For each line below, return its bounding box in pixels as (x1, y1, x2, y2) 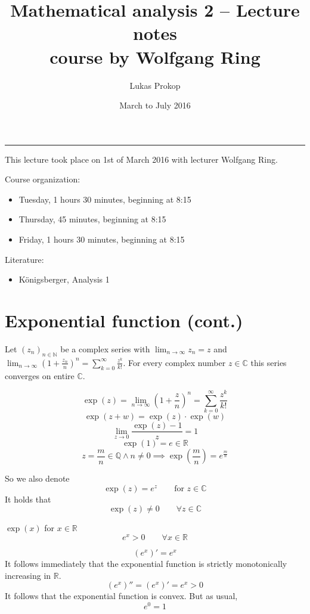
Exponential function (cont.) (5, 308, 243, 333)
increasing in (5, 569, 51, 581)
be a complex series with (60, 342, 150, 355)
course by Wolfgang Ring (49, 44, 261, 69)
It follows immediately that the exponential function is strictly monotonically (5, 557, 287, 569)
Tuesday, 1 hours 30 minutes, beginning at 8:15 (18, 193, 191, 205)
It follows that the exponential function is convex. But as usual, (5, 590, 238, 602)
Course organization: (5, 173, 80, 185)
